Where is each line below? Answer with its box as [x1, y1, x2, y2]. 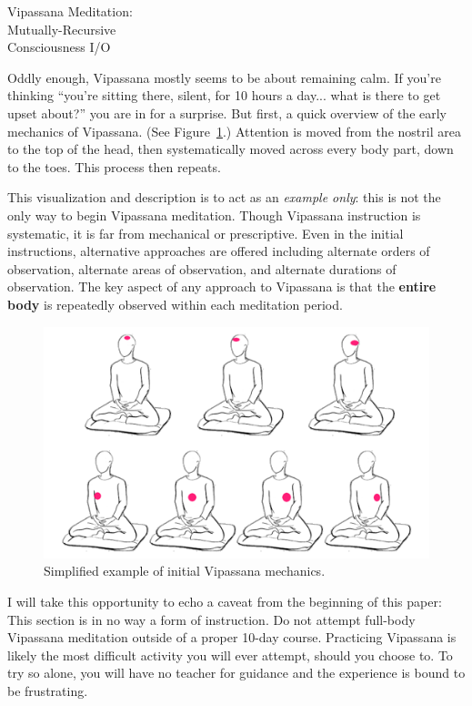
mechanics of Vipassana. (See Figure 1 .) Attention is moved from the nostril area [7, 121, 461, 140]
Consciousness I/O [7, 37, 111, 56]
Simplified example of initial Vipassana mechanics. [44, 561, 326, 580]
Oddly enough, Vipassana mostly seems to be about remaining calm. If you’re [7, 67, 441, 87]
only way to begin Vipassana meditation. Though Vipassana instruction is [7, 205, 421, 224]
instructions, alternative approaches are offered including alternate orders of [7, 241, 430, 261]
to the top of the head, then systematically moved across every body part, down [7, 139, 454, 159]
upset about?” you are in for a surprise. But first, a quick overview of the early [7, 103, 447, 122]
